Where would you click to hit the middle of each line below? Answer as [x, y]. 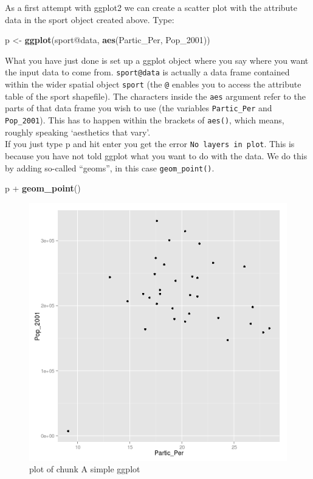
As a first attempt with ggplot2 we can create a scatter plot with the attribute [151, 7]
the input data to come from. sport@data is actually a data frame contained [147, 72]
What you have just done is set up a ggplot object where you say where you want [157, 60]
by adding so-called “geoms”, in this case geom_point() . [110, 167]
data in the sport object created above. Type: [90, 19]
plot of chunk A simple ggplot [85, 469]
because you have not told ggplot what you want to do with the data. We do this [156, 155]
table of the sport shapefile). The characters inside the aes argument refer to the [155, 96]
